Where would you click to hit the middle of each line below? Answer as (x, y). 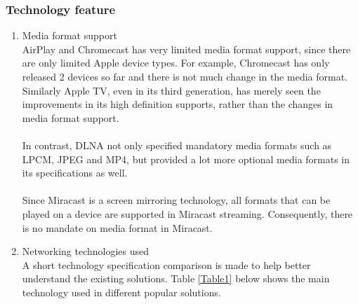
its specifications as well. (75, 173)
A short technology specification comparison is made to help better (166, 264)
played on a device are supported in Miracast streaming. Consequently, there (187, 213)
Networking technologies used (86, 251)
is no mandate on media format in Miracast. (117, 227)
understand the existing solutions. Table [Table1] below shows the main (176, 278)
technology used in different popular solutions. (121, 292)
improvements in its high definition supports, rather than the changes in (178, 104)
